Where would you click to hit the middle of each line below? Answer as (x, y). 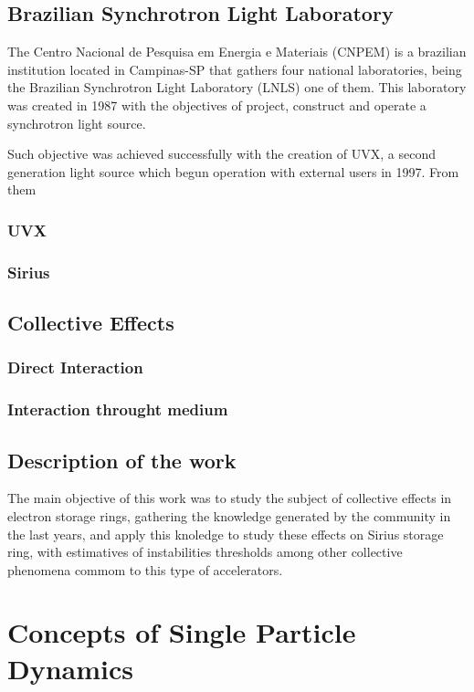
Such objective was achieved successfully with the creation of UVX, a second (221, 154)
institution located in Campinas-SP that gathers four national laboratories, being (235, 69)
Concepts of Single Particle (182, 632)
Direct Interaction (75, 367)
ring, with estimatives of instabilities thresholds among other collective (205, 552)
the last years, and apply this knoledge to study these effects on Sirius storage (226, 534)
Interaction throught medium (118, 409)
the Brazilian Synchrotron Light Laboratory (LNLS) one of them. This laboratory (237, 87)
